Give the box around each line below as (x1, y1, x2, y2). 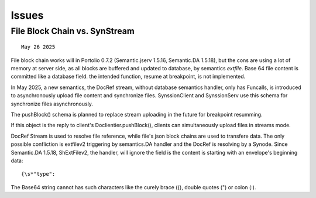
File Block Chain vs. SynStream (11, 26, 135, 36)
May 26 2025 (21, 44, 56, 50)
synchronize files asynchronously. (11, 100, 94, 107)
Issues (11, 9, 44, 22)
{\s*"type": (21, 170, 56, 177)
